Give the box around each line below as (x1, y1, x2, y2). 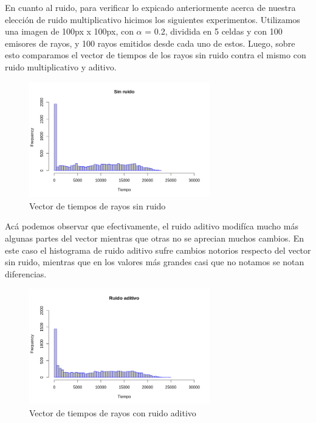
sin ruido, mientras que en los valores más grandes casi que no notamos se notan (5, 255, 304, 268)
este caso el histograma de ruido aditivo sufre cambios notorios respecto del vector (5, 243, 311, 256)
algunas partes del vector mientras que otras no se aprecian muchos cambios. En (5, 232, 304, 245)
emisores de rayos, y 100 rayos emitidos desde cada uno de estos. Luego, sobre (5, 36, 295, 49)
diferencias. (5, 267, 47, 280)
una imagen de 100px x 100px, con (5, 25, 134, 38)
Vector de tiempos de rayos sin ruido (29, 199, 166, 212)
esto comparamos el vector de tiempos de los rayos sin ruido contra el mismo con (5, 49, 306, 61)
